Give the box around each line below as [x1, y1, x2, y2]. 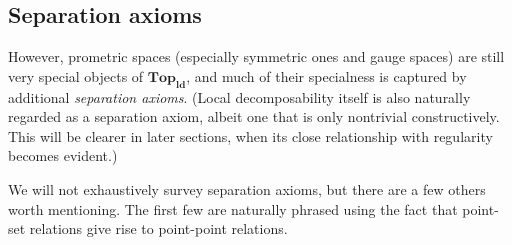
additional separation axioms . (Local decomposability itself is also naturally [8, 86, 471, 107]
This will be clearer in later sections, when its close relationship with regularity [8, 125, 493, 146]
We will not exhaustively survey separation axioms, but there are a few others [8, 178, 486, 199]
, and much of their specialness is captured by [186, 65, 467, 86]
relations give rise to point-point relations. [29, 218, 288, 239]
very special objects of [8, 65, 144, 86]
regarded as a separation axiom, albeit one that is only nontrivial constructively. [8, 106, 500, 127]
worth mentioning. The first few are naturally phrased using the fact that [8, 198, 458, 219]
